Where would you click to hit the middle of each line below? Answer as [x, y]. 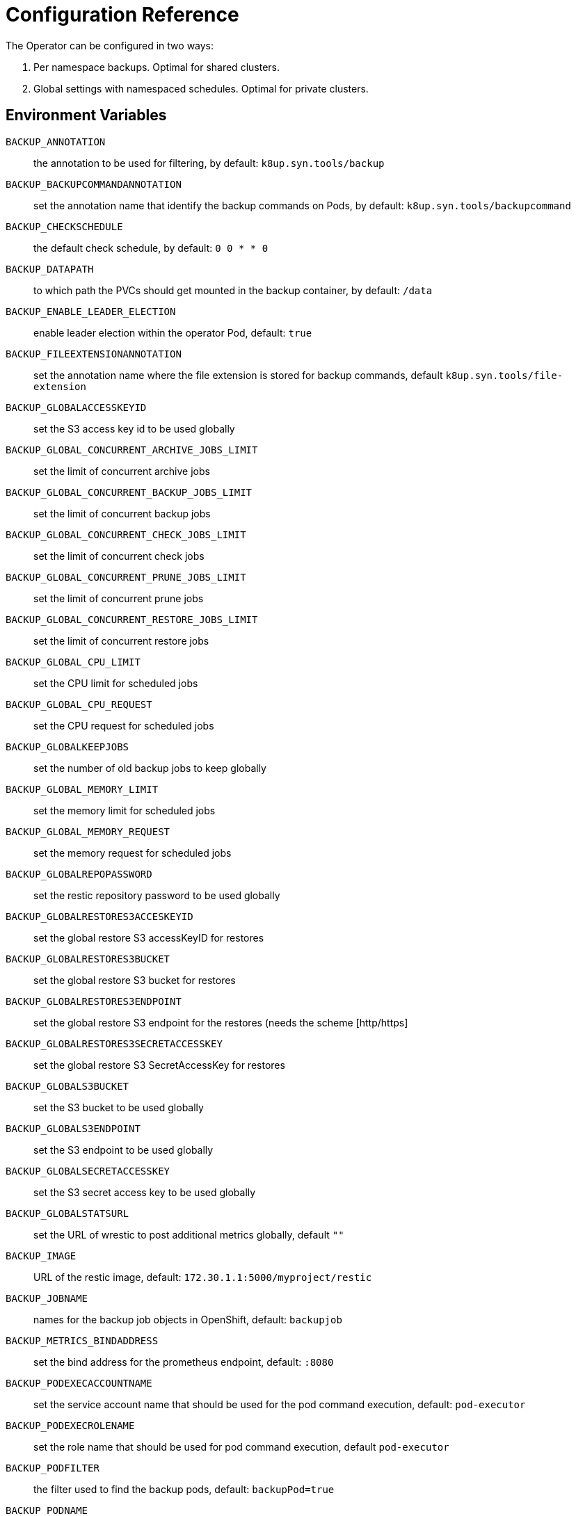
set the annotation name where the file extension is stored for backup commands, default [238, 375]
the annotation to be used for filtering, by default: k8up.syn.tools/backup [209, 163]
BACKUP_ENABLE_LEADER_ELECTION [91, 311]
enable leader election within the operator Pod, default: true [173, 332]
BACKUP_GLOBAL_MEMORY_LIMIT [82, 789]
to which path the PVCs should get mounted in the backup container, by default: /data [233, 290]
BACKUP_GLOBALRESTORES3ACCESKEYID [99, 916]
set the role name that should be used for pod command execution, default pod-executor [241, 1446]
